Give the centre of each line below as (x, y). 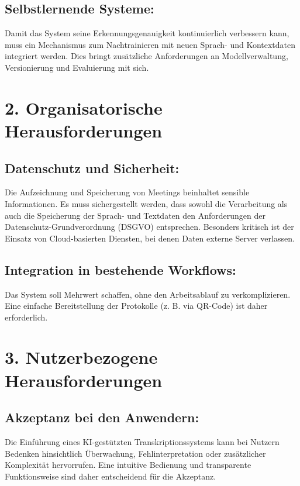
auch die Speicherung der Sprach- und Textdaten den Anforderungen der (135, 215)
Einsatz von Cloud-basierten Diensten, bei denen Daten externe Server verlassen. (150, 238)
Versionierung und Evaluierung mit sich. (77, 67)
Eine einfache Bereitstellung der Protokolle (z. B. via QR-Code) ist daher (136, 306)
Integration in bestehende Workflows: (120, 269)
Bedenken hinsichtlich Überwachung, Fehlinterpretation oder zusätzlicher (135, 453)
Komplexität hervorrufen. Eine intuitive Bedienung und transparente (128, 465)
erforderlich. (26, 317)
